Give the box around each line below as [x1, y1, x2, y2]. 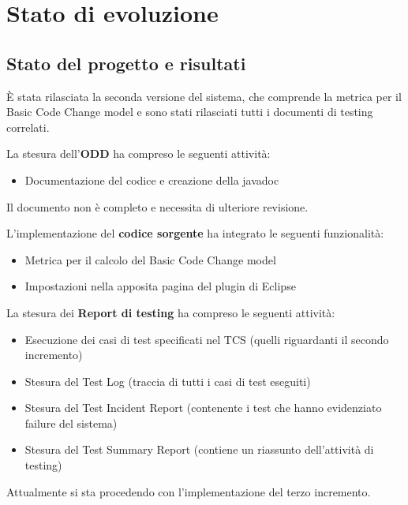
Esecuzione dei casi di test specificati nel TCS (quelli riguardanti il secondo [24, 331, 389, 347]
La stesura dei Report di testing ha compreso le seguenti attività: [6, 304, 335, 320]
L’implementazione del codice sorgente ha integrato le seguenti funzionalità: [6, 225, 384, 241]
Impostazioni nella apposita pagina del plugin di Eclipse [24, 278, 296, 294]
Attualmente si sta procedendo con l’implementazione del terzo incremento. [6, 483, 371, 499]
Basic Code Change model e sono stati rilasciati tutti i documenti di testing [6, 103, 373, 120]
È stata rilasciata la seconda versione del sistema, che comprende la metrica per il [6, 88, 402, 104]
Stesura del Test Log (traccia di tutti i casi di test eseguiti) [24, 372, 311, 389]
